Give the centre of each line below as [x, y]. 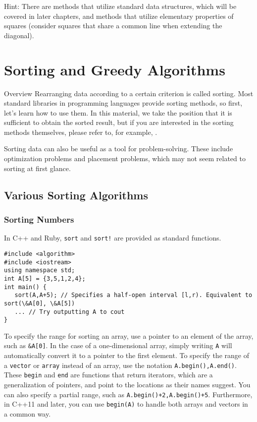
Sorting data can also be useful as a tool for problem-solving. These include [119, 149]
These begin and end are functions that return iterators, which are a [108, 375]
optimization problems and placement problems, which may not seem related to [125, 158]
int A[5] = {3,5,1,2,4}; [45, 278]
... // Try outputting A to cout [70, 312]
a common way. [27, 413]
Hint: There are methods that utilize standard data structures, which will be [120, 6]
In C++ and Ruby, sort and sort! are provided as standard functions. [113, 238]
